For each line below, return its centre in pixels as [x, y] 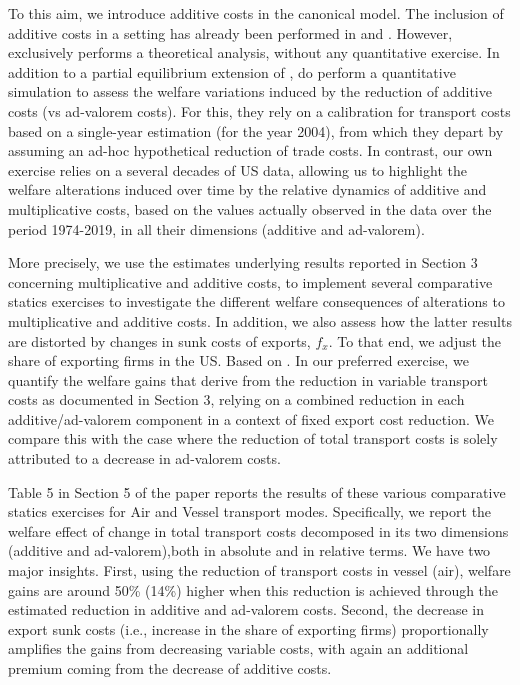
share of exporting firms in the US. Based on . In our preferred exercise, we [238, 360]
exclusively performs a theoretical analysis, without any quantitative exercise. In [254, 52]
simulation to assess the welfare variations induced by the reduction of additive [250, 91]
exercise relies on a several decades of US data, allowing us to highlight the [237, 169]
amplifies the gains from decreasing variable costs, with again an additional [238, 648]
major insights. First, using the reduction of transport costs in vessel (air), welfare [259, 570]
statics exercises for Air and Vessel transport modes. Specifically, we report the [250, 511]
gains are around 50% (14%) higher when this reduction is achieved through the [253, 589]
